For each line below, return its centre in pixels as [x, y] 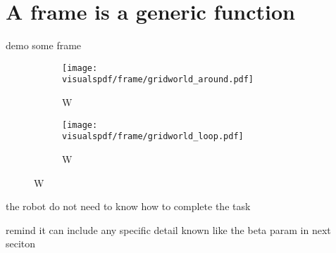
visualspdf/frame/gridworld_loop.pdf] [153, 137]
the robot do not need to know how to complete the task [128, 206]
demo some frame [44, 45]
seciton [21, 244]
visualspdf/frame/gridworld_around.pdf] [158, 80]
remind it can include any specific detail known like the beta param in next [168, 229]
